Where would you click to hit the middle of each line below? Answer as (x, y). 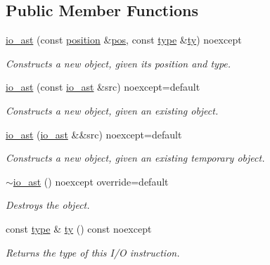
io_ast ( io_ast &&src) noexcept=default (94, 134)
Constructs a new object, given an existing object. (112, 110)
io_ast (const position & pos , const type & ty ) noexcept (124, 40)
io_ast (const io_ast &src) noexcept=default (103, 87)
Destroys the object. (48, 205)
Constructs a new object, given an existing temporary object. (135, 158)
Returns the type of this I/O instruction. (93, 252)
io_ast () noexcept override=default (91, 181)
